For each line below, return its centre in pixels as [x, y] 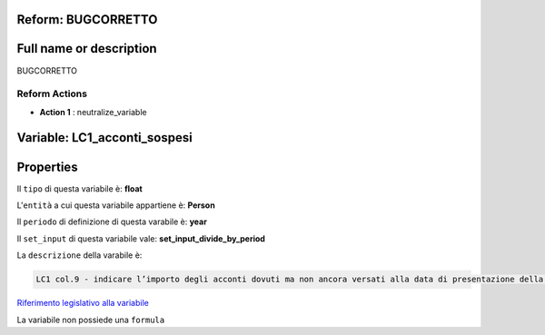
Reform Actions [52, 94]
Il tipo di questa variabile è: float [79, 188]
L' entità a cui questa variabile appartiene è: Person [116, 205]
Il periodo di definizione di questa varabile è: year [112, 222]
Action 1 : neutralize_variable [93, 112]
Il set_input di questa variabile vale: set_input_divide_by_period [141, 238]
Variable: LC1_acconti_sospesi [104, 138]
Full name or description [87, 49]
